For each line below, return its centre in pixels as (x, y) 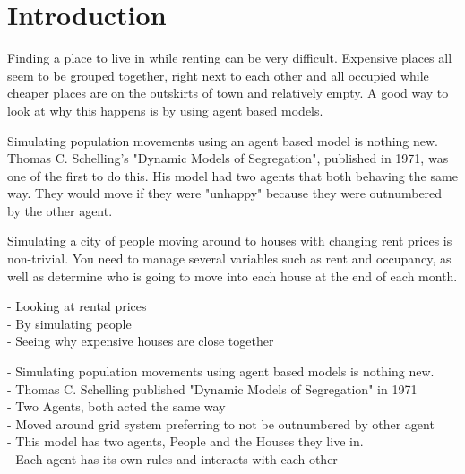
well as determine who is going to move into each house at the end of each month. (232, 276)
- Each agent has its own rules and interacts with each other (172, 459)
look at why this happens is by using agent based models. (165, 110)
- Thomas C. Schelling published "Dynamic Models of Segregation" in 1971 (212, 388)
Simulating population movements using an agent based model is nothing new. (223, 140)
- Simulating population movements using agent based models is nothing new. (221, 371)
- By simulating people (69, 323)
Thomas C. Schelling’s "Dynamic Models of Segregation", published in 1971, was (228, 158)
